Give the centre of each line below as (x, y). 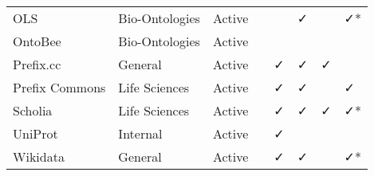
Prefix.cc (37, 64)
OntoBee (37, 41)
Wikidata (39, 156)
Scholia (33, 110)
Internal (140, 133)
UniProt (35, 133)
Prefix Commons (59, 87)
